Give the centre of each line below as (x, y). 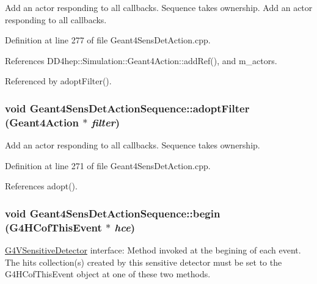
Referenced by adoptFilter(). (58, 81)
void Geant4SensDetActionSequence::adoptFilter (127, 108)
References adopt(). (41, 186)
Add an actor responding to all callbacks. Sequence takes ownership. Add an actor (159, 7)
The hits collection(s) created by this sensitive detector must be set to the (144, 262)
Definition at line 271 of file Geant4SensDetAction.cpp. (108, 165)
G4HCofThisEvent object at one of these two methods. (108, 274)
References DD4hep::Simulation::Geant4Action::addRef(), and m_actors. (141, 60)
